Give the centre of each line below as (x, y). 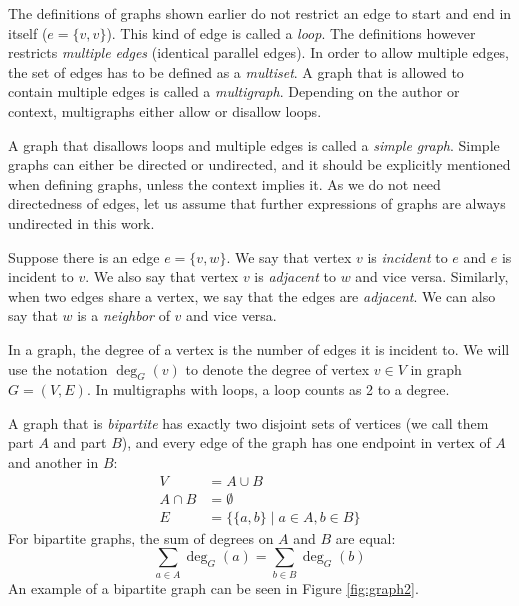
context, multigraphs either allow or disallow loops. (165, 110)
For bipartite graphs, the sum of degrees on (141, 537)
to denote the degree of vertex (277, 368)
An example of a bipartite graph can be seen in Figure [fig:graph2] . (213, 587)
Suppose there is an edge (84, 256)
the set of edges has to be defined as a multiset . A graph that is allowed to (236, 71)
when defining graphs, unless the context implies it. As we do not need (224, 183)
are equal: (365, 537)
